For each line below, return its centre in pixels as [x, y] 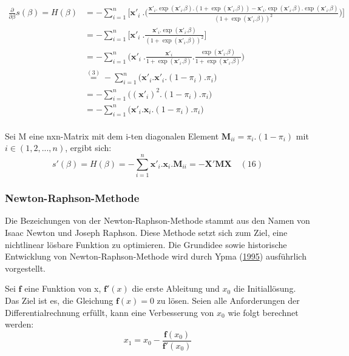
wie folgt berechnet [263, 312]
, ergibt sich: [88, 148]
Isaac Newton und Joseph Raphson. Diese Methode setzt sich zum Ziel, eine [146, 232]
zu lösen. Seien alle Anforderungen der [228, 300]
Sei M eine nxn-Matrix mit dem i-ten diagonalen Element [112, 136]
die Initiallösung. [265, 288]
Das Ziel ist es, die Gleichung [59, 300]
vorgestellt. [25, 268]
